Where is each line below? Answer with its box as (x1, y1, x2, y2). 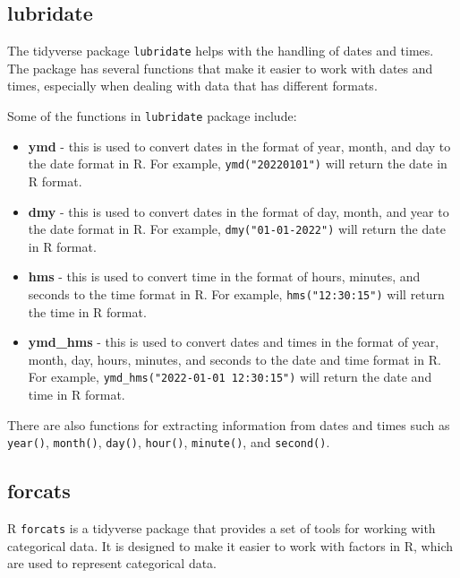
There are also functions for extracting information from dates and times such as (7, 415, 450, 434)
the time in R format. (28, 302, 147, 321)
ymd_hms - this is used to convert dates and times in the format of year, (28, 332, 439, 351)
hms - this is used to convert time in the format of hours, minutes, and (28, 267, 421, 286)
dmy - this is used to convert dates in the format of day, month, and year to (28, 202, 449, 220)
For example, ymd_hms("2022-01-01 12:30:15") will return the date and (28, 367, 432, 386)
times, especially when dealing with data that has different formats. (7, 76, 378, 95)
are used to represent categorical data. (7, 554, 217, 573)
